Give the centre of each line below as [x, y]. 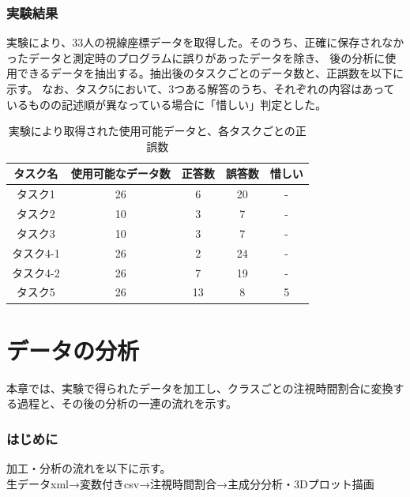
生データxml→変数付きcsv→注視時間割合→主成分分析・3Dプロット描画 [190, 483]
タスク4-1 [36, 252]
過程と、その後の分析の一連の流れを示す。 [127, 403]
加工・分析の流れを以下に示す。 [89, 468]
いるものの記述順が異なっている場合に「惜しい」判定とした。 [167, 104]
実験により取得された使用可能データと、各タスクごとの [152, 131]
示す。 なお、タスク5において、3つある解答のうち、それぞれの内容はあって [201, 88]
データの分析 [73, 350]
